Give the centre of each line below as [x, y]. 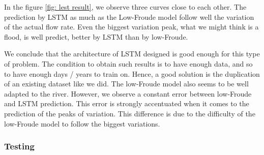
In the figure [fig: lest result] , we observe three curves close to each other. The [125, 7]
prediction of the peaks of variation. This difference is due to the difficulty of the [130, 113]
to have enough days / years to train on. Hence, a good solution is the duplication [132, 73]
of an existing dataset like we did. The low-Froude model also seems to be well [126, 84]
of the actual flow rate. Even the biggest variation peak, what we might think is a [131, 27]
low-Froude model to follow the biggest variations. [82, 123]
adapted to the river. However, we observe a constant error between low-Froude [128, 93]
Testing [19, 146]
